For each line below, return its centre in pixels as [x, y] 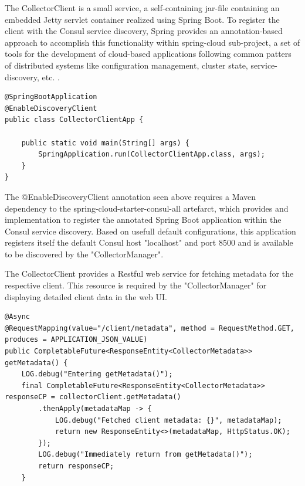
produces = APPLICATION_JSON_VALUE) [76, 340]
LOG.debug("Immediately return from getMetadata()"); [145, 455]
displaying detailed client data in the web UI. [86, 296]
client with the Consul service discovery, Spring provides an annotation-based [144, 31]
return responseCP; [76, 466]
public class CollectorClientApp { [74, 120]
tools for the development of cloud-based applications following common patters [148, 54]
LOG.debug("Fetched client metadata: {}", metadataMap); [168, 420]
